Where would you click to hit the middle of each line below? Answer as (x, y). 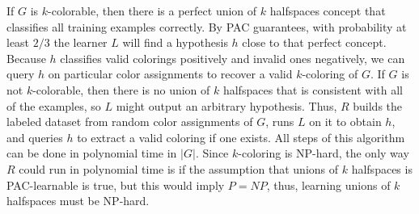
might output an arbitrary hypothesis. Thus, (226, 105)
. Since (212, 153)
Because (26, 58)
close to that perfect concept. (314, 42)
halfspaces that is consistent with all (313, 89)
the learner (80, 42)
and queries (35, 137)
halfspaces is (382, 168)
